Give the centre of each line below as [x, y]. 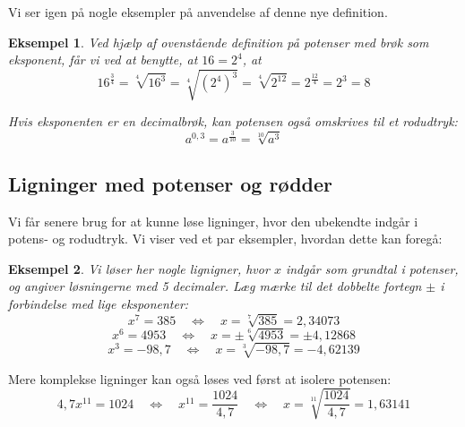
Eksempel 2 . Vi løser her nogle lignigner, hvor [139, 268]
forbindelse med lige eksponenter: [99, 304]
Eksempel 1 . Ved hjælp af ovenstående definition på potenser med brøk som [219, 42]
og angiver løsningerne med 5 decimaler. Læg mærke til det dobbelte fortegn [215, 286]
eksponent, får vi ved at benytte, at [103, 60]
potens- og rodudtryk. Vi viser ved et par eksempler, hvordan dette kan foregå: [225, 239]
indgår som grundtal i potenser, [372, 268]
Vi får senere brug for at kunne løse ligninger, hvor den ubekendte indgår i [213, 221]
